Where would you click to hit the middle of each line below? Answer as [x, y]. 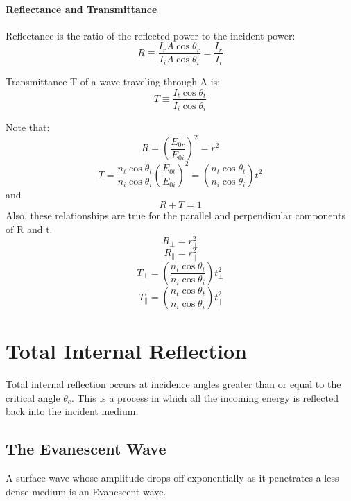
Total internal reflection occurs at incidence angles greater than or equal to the [173, 383]
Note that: [28, 127]
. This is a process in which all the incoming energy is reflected [205, 397]
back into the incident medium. [72, 411]
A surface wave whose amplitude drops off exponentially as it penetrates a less [172, 477]
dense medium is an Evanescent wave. [86, 491]
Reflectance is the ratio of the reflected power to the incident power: [151, 35]
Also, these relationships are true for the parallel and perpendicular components [175, 215]
